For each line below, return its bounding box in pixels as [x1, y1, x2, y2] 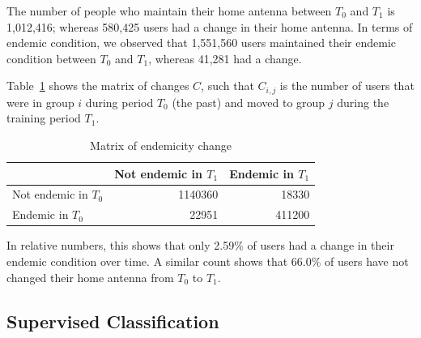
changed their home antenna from [6, 268, 174, 285]
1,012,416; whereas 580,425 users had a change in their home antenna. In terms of [6, 18, 413, 35]
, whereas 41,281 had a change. [148, 49, 302, 66]
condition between [6, 49, 96, 66]
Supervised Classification [6, 308, 219, 333]
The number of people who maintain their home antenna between [6, 2, 332, 19]
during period [85, 93, 154, 110]
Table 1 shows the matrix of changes [6, 77, 189, 94]
